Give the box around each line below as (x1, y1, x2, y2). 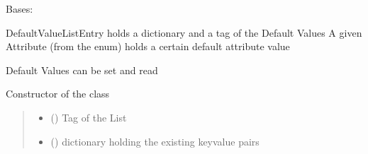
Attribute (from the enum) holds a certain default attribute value (6, 39, 290, 54)
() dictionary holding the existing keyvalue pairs (50, 134, 260, 148)
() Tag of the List (50, 109, 127, 124)
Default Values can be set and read (6, 62, 158, 77)
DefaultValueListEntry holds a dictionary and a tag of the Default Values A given (6, 25, 362, 40)
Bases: (6, 1, 33, 16)
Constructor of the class (6, 86, 110, 101)
